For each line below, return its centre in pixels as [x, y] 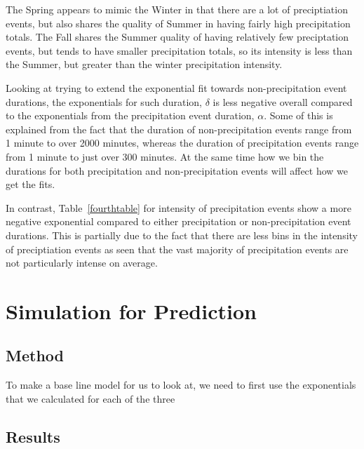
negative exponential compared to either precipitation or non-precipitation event [178, 221]
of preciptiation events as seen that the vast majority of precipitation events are [177, 249]
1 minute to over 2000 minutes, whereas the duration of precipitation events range [182, 143]
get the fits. [31, 184]
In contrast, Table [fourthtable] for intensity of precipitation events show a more [178, 207]
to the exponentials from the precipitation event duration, [130, 115]
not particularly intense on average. [82, 263]
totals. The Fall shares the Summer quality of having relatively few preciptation [177, 37]
